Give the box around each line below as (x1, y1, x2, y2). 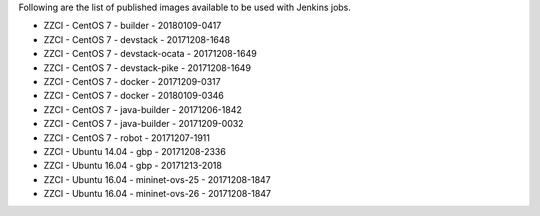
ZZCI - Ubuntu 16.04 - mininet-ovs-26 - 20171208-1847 (43, 188, 272, 200)
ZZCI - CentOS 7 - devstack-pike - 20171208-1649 (43, 61, 252, 74)
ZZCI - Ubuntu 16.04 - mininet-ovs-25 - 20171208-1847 (43, 173, 272, 185)
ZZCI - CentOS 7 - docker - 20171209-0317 (43, 75, 221, 87)
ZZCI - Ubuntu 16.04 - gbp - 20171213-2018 (43, 160, 222, 172)
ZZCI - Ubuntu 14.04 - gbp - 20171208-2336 (43, 145, 227, 157)
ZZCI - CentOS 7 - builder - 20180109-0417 (43, 20, 222, 32)
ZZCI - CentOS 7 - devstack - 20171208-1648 (43, 33, 230, 45)
